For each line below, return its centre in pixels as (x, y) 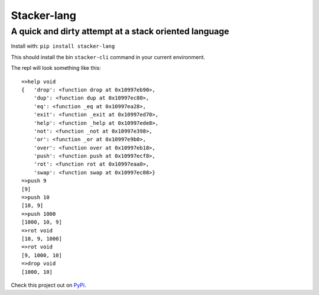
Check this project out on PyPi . (48, 285)
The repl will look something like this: (56, 68)
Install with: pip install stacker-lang (63, 46)
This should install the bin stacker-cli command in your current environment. (108, 57)
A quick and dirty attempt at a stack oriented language (120, 31)
